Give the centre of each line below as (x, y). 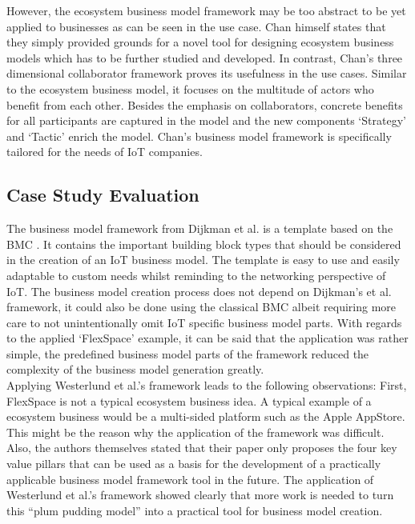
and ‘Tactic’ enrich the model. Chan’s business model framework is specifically (199, 136)
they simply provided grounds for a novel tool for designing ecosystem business (200, 42)
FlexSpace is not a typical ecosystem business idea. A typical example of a (189, 400)
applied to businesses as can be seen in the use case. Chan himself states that (196, 26)
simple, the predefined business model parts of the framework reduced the (188, 353)
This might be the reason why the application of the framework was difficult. (195, 432)
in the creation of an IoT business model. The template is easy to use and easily (203, 260)
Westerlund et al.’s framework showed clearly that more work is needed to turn (200, 495)
